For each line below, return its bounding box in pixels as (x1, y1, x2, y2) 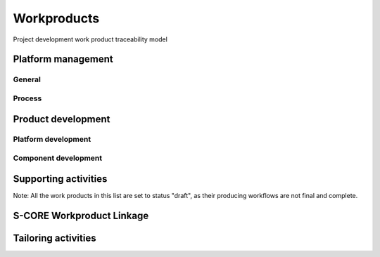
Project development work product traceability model (13, 35, 168, 44)
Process (13, 93, 42, 103)
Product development (13, 113, 110, 125)
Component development (13, 153, 103, 163)
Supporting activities (13, 173, 108, 185)
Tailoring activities (13, 232, 96, 244)
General (13, 74, 42, 84)
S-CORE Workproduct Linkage (13, 209, 149, 221)
